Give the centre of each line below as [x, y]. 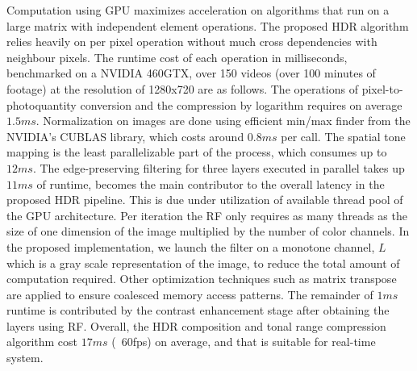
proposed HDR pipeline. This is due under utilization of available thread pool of [205, 200]
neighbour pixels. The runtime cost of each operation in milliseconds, [177, 57]
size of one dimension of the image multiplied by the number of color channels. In [208, 231]
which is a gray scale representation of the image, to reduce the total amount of [203, 263]
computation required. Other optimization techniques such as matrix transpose [202, 279]
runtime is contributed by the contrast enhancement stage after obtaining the [198, 310]
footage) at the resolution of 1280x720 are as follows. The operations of [182, 88]
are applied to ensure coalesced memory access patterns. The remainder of [190, 294]
